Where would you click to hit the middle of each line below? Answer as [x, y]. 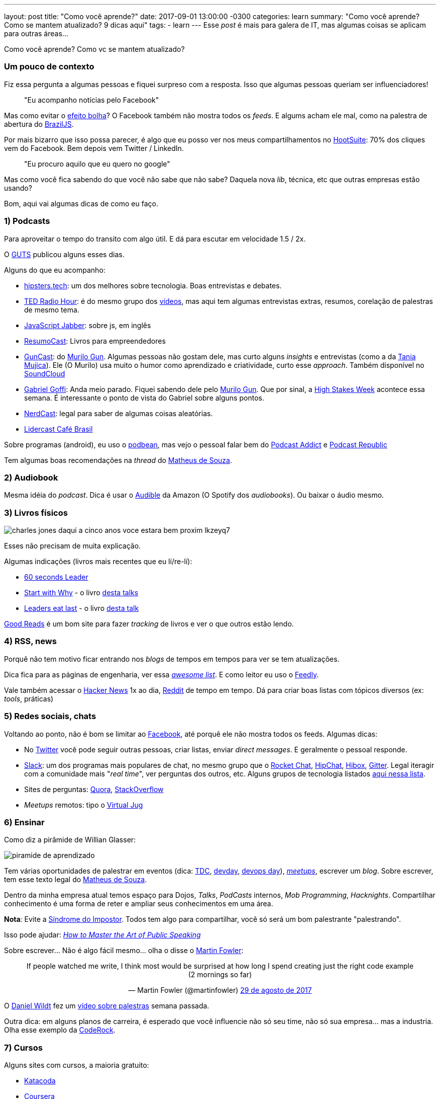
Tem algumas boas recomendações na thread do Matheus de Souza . [118, 460]
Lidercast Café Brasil [59, 429]
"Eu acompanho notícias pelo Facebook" [92, 100]
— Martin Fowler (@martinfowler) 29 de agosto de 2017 [220, 990]
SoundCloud [45, 373]
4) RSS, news [30, 641]
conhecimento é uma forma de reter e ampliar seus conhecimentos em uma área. [139, 904]
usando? [18, 188]
